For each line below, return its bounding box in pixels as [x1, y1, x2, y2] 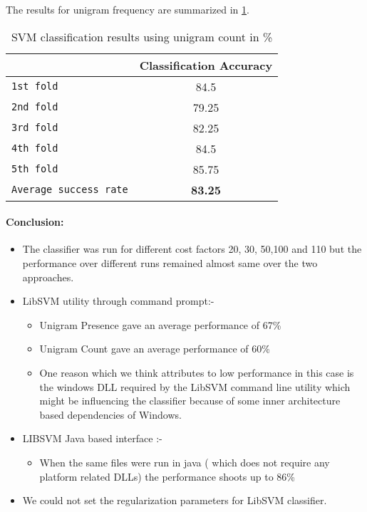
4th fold [11, 142, 58, 155]
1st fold [11, 80, 58, 93]
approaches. [22, 269, 74, 284]
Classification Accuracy [139, 56, 273, 73]
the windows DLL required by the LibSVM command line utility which [39, 379, 351, 394]
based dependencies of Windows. [39, 407, 182, 422]
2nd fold [11, 101, 58, 113]
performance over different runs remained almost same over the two [22, 255, 318, 270]
